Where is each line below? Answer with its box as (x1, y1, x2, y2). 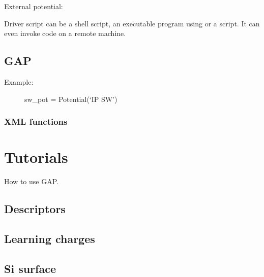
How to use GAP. (4, 176, 58, 187)
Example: (4, 76, 34, 87)
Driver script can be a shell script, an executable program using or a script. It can (4, 18, 260, 28)
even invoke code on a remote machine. (4, 28, 126, 39)
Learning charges (4, 230, 95, 246)
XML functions (4, 115, 68, 128)
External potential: (4, 1, 63, 11)
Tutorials (4, 147, 68, 167)
